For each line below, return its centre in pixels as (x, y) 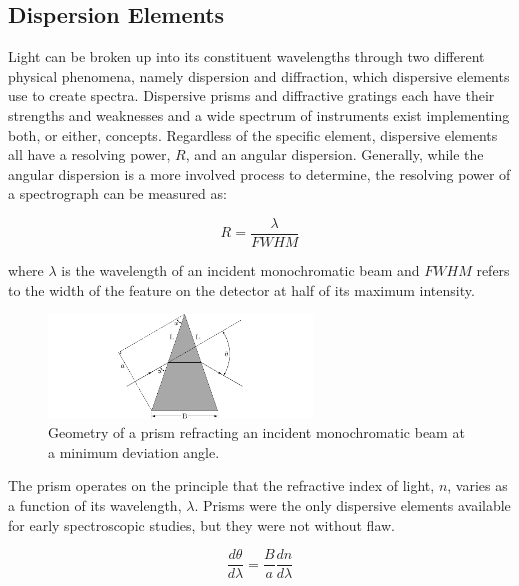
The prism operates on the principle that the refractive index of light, (221, 485)
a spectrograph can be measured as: (117, 193)
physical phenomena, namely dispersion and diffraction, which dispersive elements (259, 75)
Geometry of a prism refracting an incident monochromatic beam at (256, 432)
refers (493, 270)
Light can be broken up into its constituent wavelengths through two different (246, 56)
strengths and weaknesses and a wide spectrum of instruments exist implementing (259, 114)
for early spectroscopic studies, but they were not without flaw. (202, 524)
